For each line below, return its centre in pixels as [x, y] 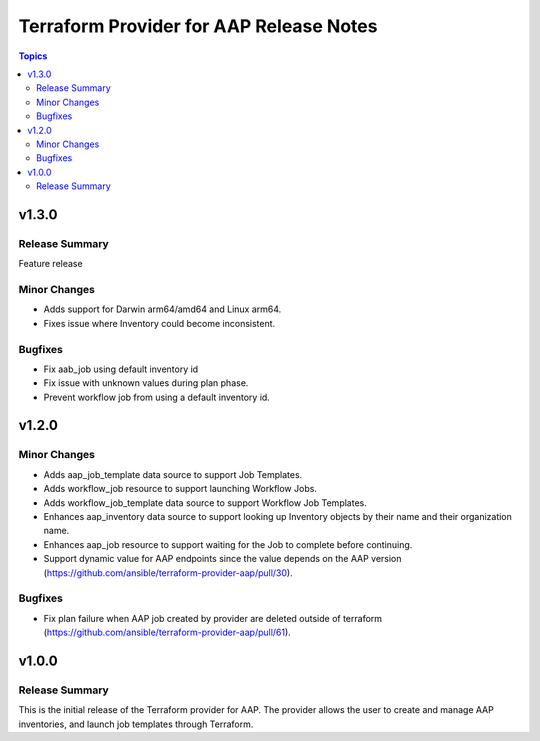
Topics [33, 56]
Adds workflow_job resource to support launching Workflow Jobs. [180, 489]
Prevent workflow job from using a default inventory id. [156, 397]
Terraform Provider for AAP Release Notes [198, 26]
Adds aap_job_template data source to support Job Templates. [173, 474]
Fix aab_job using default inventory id [121, 369]
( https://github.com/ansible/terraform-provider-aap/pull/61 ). [167, 632]
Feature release [51, 264]
